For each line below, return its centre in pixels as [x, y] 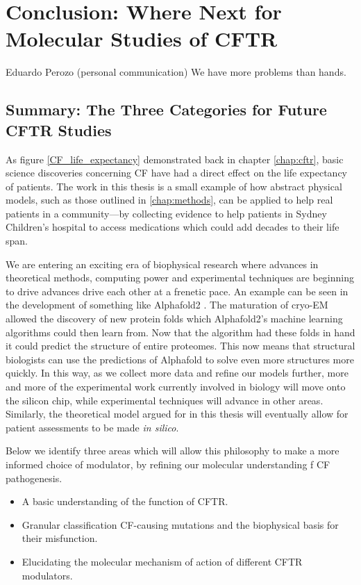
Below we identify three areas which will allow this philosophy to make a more [173, 451]
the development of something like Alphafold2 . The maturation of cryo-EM [167, 305]
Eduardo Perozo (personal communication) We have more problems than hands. [176, 72]
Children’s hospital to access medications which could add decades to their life [173, 227]
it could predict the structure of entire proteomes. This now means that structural [180, 346]
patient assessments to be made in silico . [92, 427]
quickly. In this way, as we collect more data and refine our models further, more [177, 373]
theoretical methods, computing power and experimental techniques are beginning [180, 278]
